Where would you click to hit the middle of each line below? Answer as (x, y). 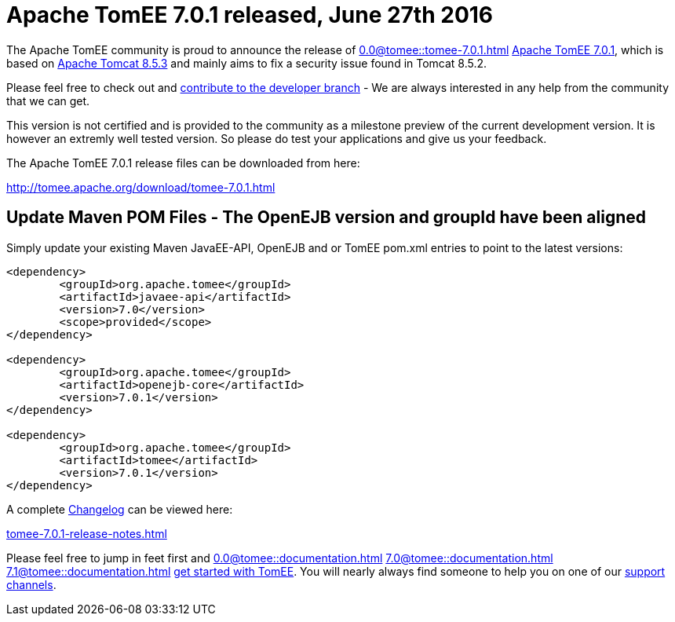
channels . (31, 584)
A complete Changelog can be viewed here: (120, 509)
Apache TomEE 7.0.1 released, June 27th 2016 (250, 15)
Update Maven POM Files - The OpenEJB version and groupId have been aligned (327, 218)
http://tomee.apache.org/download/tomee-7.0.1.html (141, 187)
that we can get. (48, 101)
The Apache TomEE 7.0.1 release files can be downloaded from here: (183, 163)
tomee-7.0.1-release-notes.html (87, 533)
